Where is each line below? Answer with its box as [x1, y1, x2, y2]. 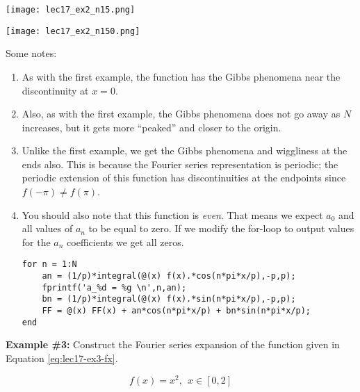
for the [22, 234, 51, 249]
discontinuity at [22, 83, 89, 97]
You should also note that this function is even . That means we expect [22, 207, 323, 222]
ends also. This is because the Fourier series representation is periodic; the [22, 156, 338, 171]
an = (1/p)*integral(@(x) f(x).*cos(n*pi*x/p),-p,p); [42, 271, 296, 281]
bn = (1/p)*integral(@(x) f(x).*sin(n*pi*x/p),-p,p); [42, 294, 296, 304]
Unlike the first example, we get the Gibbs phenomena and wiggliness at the [22, 143, 347, 158]
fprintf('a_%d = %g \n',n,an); [42, 282, 187, 293]
